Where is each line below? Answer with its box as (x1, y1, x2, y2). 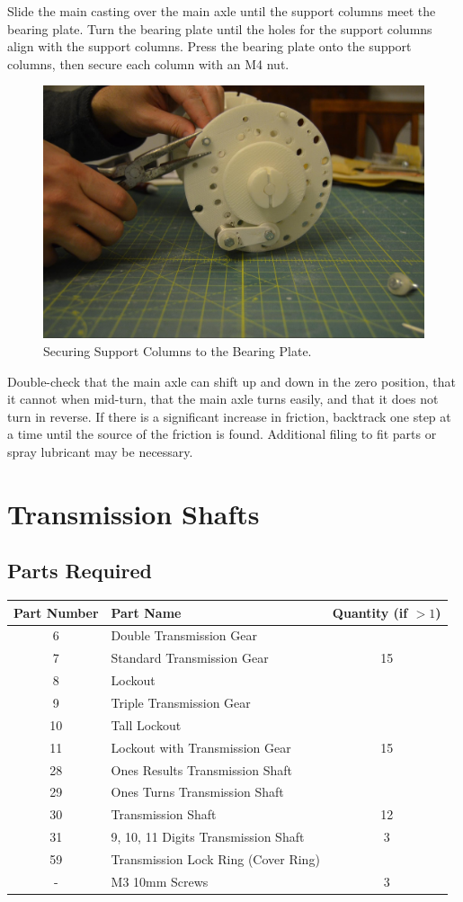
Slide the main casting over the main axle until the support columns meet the (7, 2, 436, 20)
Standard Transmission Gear (111, 648, 269, 667)
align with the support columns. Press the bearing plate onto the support (7, 37, 412, 56)
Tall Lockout (111, 715, 182, 734)
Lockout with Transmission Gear (111, 737, 291, 756)
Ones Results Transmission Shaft (111, 760, 292, 779)
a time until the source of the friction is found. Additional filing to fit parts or (7, 424, 437, 443)
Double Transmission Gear (111, 626, 257, 645)
